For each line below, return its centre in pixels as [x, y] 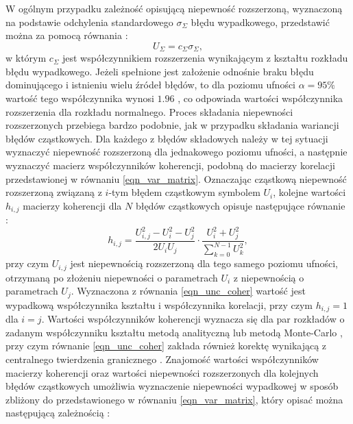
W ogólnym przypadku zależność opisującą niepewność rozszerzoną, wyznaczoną [174, 8]
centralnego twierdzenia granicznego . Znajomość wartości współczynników [162, 359]
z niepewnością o [269, 277]
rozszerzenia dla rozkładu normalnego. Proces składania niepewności [149, 111]
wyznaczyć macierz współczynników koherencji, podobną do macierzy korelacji [170, 165]
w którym [26, 58]
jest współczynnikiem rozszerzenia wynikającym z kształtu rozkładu [205, 58]
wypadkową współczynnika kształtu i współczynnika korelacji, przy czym [159, 304]
